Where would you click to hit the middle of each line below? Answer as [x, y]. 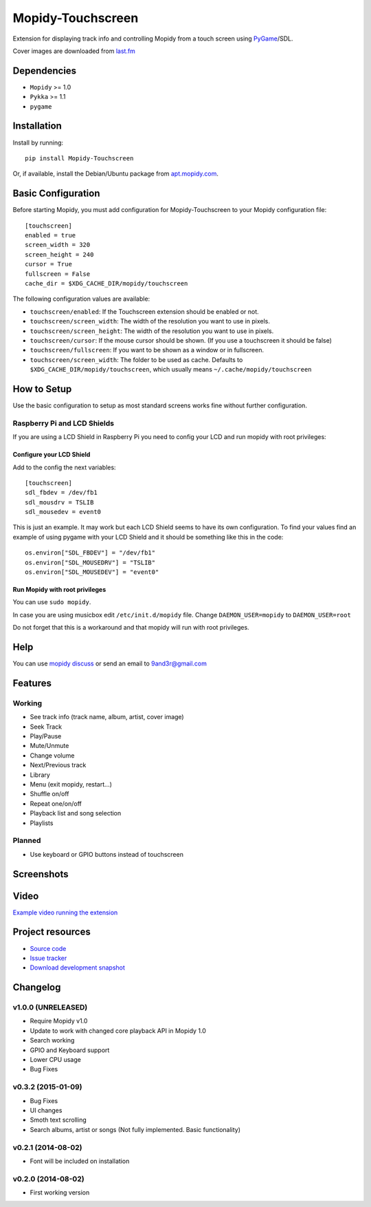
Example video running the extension [65, 912]
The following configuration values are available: [81, 299]
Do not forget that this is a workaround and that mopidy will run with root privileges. [131, 628]
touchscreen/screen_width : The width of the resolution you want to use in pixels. [150, 321]
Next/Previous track [58, 765]
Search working [52, 1040]
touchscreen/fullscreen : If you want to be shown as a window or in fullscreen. [147, 350]
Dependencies [45, 71]
